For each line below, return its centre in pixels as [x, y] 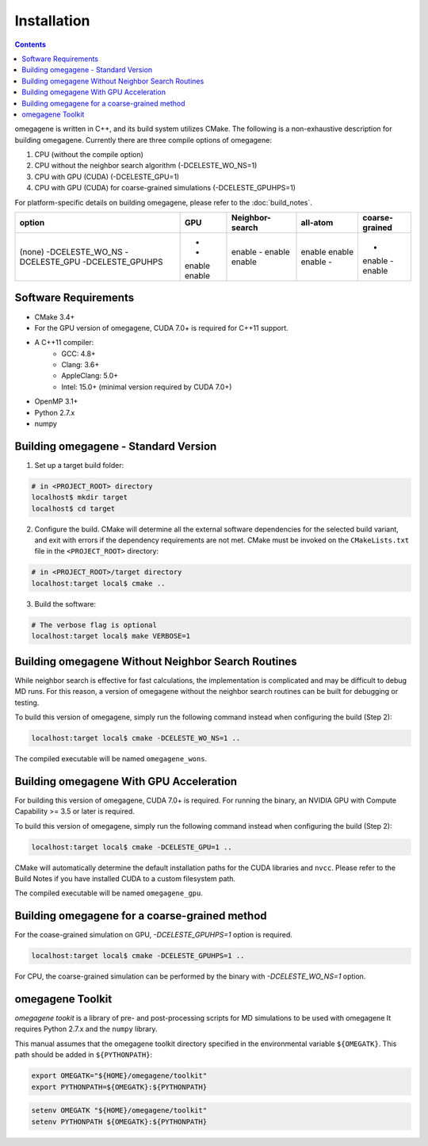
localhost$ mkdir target [80, 497]
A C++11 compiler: [64, 343]
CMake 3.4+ [55, 316]
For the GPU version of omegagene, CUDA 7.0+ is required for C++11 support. [161, 328]
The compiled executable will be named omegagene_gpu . [109, 893]
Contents [31, 44]
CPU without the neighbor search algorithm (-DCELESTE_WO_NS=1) [146, 166]
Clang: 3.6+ [80, 365]
